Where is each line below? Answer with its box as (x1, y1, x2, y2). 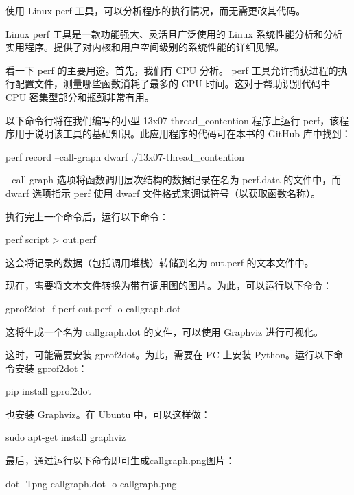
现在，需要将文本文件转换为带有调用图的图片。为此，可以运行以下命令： (5, 278, 332, 292)
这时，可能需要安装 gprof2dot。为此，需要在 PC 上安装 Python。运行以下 (5, 347, 334, 362)
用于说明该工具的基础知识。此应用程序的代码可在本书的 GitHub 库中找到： (14, 126, 351, 141)
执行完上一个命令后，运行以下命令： (5, 209, 169, 223)
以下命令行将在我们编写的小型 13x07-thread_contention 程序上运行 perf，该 (5, 113, 340, 127)
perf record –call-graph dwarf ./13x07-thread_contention (5, 149, 244, 163)
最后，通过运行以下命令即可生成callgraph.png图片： (5, 453, 235, 468)
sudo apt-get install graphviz (5, 430, 126, 444)
